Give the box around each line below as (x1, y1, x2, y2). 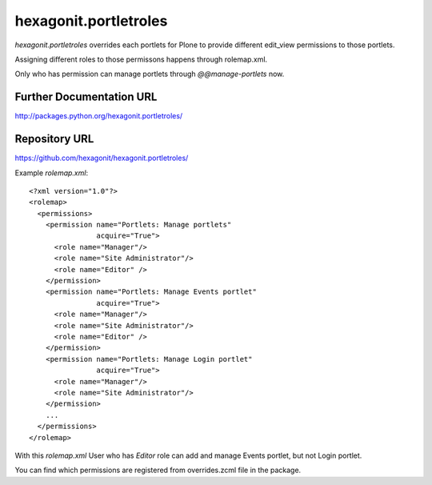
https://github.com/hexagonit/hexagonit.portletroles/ (14, 153, 189, 163)
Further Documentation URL (14, 90, 158, 104)
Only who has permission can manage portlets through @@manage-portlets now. (14, 69, 285, 79)
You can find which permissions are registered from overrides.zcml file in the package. (14, 465, 302, 475)
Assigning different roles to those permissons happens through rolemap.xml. (14, 54, 268, 64)
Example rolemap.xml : (14, 168, 88, 178)
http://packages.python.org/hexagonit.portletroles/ (14, 111, 183, 121)
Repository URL (14, 132, 94, 146)
